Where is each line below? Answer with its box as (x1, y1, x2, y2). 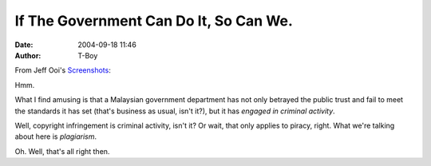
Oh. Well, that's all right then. (14, 146, 110, 156)
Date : (14, 40, 34, 49)
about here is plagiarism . (14, 132, 97, 141)
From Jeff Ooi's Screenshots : (14, 65, 111, 75)
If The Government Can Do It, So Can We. (14, 12, 293, 30)
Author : (14, 50, 42, 60)
